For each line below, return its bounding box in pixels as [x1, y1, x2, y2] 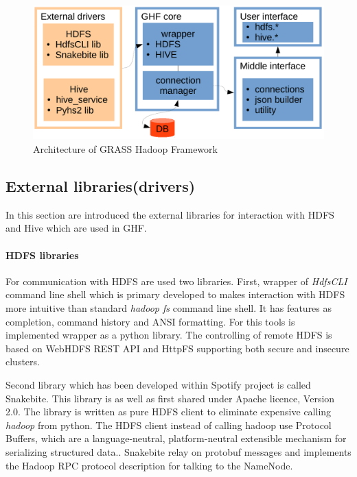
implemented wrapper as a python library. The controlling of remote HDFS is [5, 328, 332, 342]
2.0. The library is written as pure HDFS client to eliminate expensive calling [5, 404, 332, 419]
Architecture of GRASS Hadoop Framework [33, 142, 218, 156]
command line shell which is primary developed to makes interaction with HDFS [5, 287, 345, 302]
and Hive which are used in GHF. [5, 221, 147, 235]
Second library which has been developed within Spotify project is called [5, 377, 311, 391]
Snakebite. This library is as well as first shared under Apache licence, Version [5, 391, 335, 405]
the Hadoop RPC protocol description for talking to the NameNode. [5, 458, 293, 472]
